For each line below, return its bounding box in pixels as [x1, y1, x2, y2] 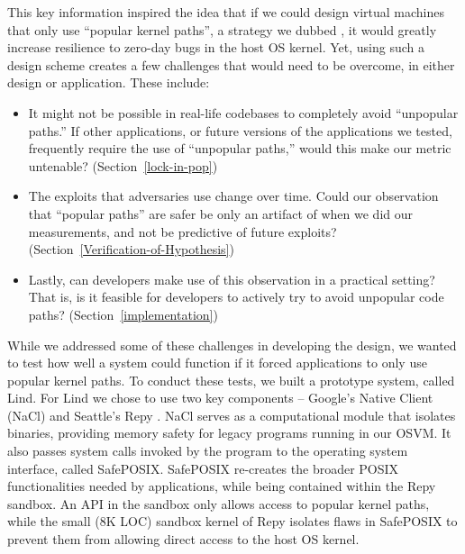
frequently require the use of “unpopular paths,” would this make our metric [28, 139, 451, 158]
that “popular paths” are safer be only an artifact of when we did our [28, 204, 414, 223]
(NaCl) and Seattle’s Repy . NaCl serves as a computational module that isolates [7, 405, 456, 424]
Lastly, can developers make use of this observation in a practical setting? [28, 269, 435, 288]
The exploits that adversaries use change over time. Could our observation [28, 186, 439, 205]
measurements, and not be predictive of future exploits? [28, 222, 337, 241]
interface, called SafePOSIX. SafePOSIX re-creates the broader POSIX [7, 459, 399, 477]
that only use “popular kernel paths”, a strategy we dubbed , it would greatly [7, 20, 437, 39]
